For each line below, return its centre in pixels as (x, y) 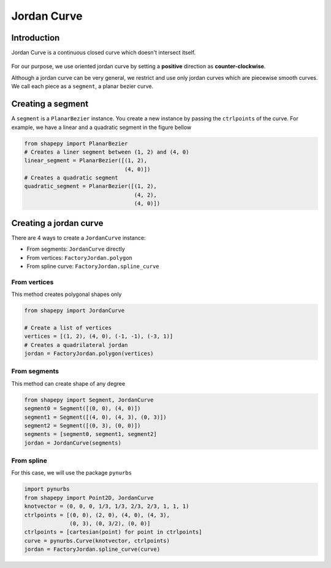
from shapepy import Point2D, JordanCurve (89, 498)
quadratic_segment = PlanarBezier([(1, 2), (91, 186)
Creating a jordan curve (57, 223)
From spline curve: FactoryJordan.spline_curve (93, 266)
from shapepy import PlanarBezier (76, 143)
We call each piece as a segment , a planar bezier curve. (82, 87)
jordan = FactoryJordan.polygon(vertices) (89, 353)
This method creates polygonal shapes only (67, 294)
